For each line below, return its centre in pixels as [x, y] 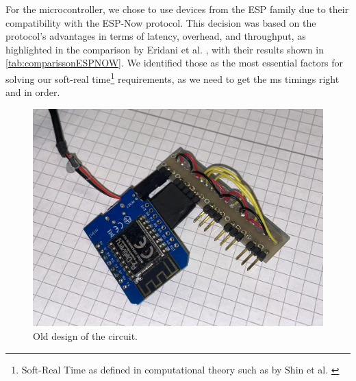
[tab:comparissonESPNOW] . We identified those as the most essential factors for [175, 63]
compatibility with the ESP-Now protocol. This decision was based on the [161, 22]
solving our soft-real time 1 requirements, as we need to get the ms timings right [173, 77]
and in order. [33, 92]
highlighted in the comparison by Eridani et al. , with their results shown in [165, 49]
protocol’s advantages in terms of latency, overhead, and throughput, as [156, 36]
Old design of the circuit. [85, 335]
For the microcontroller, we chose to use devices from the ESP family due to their [177, 9]
